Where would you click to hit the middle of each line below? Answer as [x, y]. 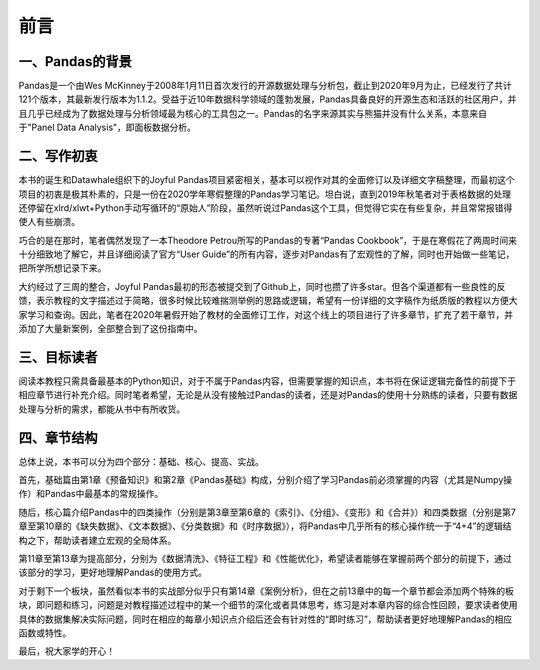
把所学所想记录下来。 [62, 268]
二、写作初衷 [58, 156]
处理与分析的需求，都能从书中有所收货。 [101, 409]
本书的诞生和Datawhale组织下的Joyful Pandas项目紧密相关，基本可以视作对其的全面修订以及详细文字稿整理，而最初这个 [266, 180]
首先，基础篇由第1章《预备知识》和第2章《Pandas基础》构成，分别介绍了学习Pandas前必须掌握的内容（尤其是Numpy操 [265, 480]
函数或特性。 [45, 632]
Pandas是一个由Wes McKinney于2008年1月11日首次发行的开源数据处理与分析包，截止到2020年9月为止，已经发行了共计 [265, 86]
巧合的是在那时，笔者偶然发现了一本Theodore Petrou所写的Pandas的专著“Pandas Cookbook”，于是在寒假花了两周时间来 [268, 240]
